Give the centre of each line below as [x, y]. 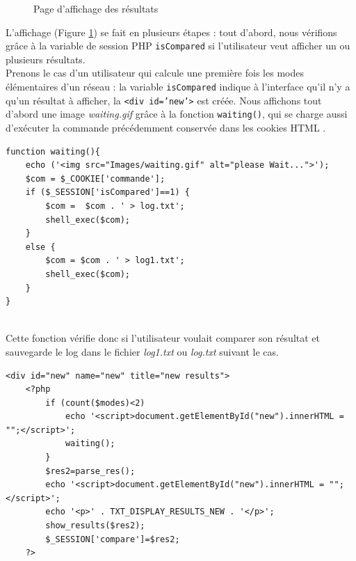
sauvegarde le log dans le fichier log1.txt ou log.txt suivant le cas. [142, 351]
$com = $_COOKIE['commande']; [95, 179]
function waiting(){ [53, 151]
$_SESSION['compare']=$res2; [113, 539]
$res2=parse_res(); [90, 471]
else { [40, 247]
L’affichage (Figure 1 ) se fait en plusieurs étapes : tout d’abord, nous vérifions [171, 32]
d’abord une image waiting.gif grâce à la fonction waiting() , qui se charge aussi [177, 114]
